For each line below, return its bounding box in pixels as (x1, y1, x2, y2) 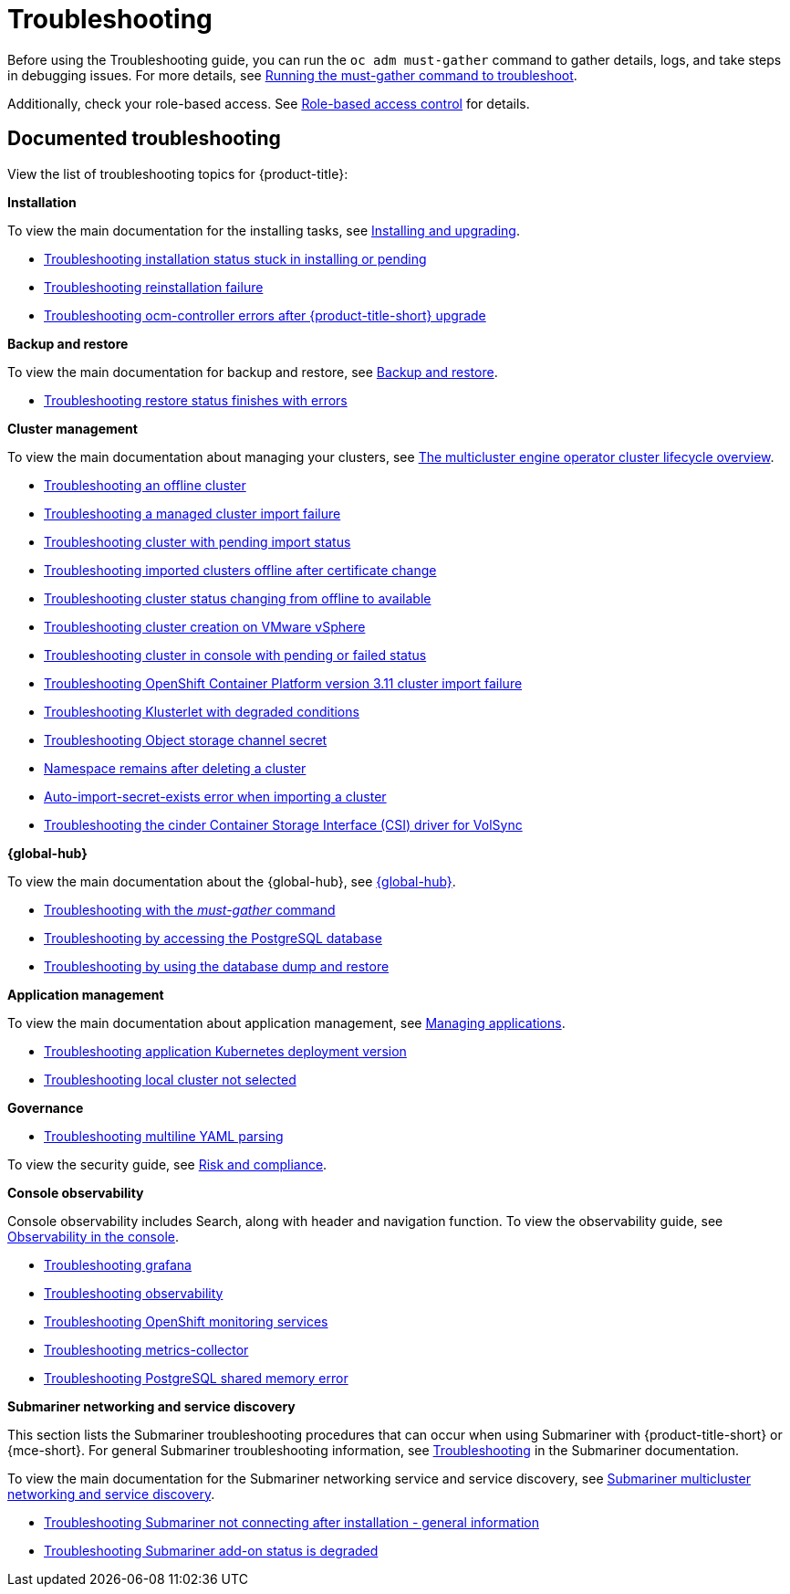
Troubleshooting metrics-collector (44, 1341, 249, 1358)
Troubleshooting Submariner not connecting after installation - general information (44, 1514, 539, 1530)
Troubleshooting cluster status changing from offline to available (44, 590, 431, 606)
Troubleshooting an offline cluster (44, 477, 246, 493)
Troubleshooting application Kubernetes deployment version (44, 1043, 407, 1059)
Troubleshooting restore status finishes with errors (44, 392, 348, 408)
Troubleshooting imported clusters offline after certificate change (44, 561, 437, 578)
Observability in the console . (7, 1228, 179, 1244)
